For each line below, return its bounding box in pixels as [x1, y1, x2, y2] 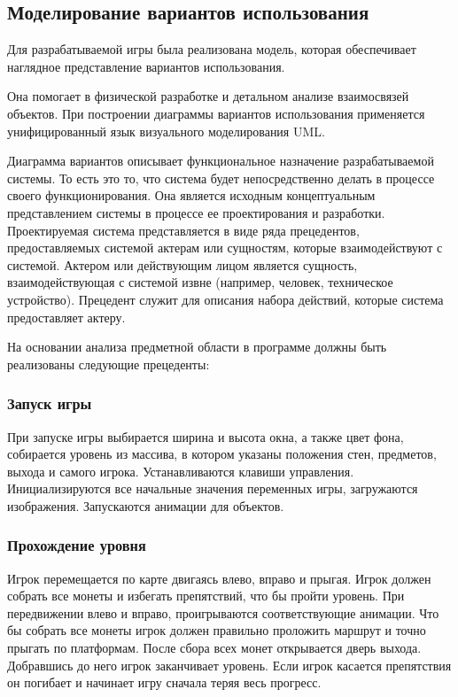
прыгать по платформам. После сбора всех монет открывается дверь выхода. [7, 639, 422, 657]
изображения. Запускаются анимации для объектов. [7, 496, 284, 515]
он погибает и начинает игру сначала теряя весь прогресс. [7, 673, 322, 692]
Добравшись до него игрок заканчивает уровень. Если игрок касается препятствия [7, 655, 452, 674]
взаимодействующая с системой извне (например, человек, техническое [7, 273, 393, 291]
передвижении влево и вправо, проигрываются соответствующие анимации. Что [7, 603, 439, 622]
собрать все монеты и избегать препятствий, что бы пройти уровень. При [7, 586, 405, 605]
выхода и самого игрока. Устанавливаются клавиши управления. [7, 461, 354, 480]
